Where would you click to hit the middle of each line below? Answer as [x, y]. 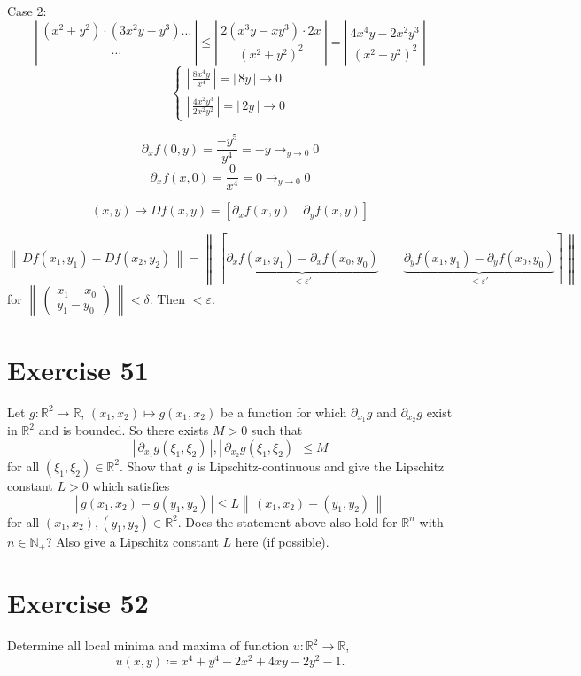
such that [277, 430]
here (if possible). [282, 541]
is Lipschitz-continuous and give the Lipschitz [321, 466]
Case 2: [27, 11]
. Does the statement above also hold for [287, 521]
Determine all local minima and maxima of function [148, 645]
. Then [167, 299]
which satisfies [131, 485]
